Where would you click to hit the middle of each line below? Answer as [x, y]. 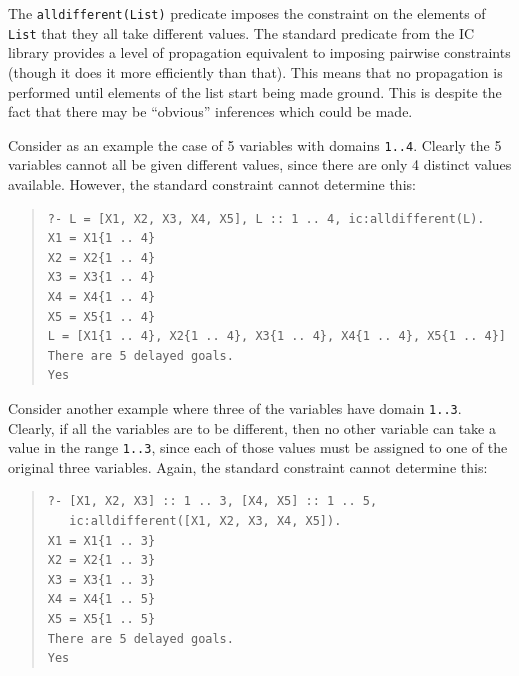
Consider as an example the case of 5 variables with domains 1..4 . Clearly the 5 [255, 144]
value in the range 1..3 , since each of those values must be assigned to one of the [258, 447]
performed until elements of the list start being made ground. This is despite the [255, 91]
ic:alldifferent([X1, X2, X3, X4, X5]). [205, 520]
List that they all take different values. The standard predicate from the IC [241, 32]
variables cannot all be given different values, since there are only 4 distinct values [260, 164]
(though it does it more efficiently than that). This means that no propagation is [255, 71]
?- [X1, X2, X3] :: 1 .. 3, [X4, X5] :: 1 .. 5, [212, 501]
